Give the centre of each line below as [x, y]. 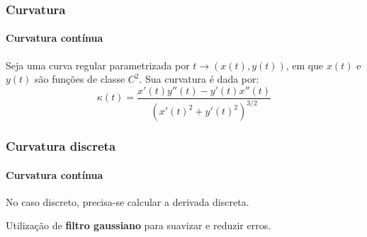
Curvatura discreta [61, 146]
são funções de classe [80, 79]
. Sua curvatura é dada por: [199, 79]
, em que [305, 65]
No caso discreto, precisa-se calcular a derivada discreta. [128, 201]
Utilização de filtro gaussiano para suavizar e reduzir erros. [139, 225]
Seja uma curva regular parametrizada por [98, 65]
